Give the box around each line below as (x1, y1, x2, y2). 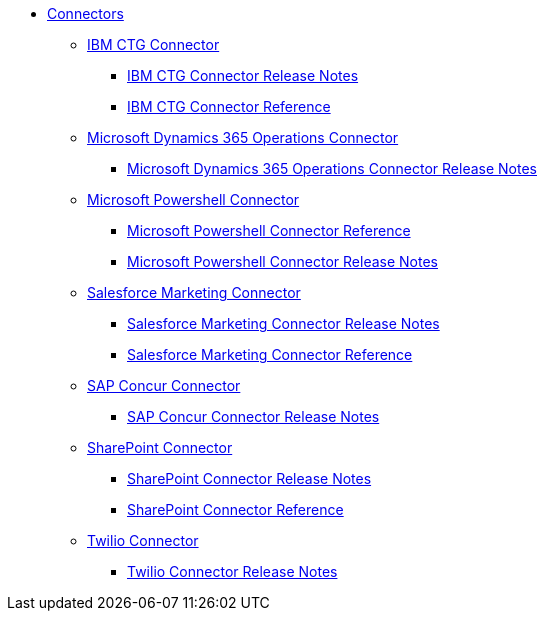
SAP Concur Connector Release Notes (127, 408, 380, 425)
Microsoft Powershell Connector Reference (127, 222, 411, 239)
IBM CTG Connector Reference (127, 98, 331, 115)
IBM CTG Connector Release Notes (127, 67, 359, 84)
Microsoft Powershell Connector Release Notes (127, 253, 438, 270)
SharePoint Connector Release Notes (127, 470, 372, 487)
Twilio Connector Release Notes (127, 563, 338, 580)
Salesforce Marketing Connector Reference (127, 346, 413, 363)
